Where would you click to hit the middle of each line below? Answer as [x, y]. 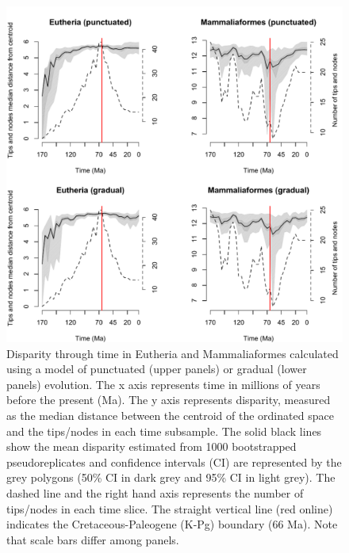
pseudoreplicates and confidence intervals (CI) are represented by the [174, 461]
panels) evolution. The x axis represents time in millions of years [163, 384]
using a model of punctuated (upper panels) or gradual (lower [157, 369]
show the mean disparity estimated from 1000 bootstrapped [151, 446]
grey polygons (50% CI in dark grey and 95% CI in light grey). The [171, 477]
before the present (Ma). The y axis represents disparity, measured [169, 400]
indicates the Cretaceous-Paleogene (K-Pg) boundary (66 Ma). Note [172, 524]
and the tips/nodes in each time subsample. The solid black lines [164, 431]
